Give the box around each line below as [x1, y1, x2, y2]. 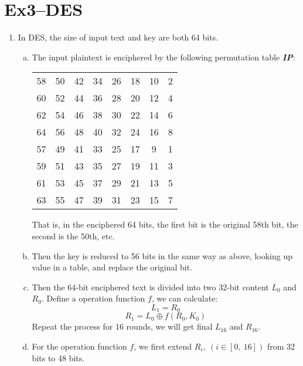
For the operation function [32, 340, 127, 352]
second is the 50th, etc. [32, 229, 115, 242]
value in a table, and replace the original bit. [32, 261, 193, 273]
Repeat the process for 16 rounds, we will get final [32, 320, 213, 333]
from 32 [267, 340, 295, 352]
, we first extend [134, 340, 192, 352]
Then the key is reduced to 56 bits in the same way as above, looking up [32, 249, 293, 262]
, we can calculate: [151, 292, 218, 304]
